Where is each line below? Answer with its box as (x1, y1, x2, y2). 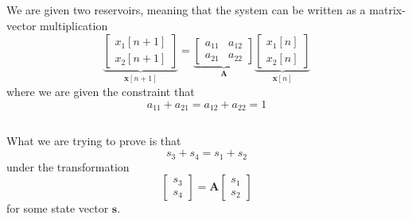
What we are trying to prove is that (6, 133, 181, 149)
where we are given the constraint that (6, 83, 195, 100)
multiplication (40, 17, 108, 33)
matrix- (369, 2, 406, 18)
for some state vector (6, 200, 109, 217)
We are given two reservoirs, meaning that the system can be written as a (6, 2, 366, 18)
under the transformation (6, 158, 130, 175)
